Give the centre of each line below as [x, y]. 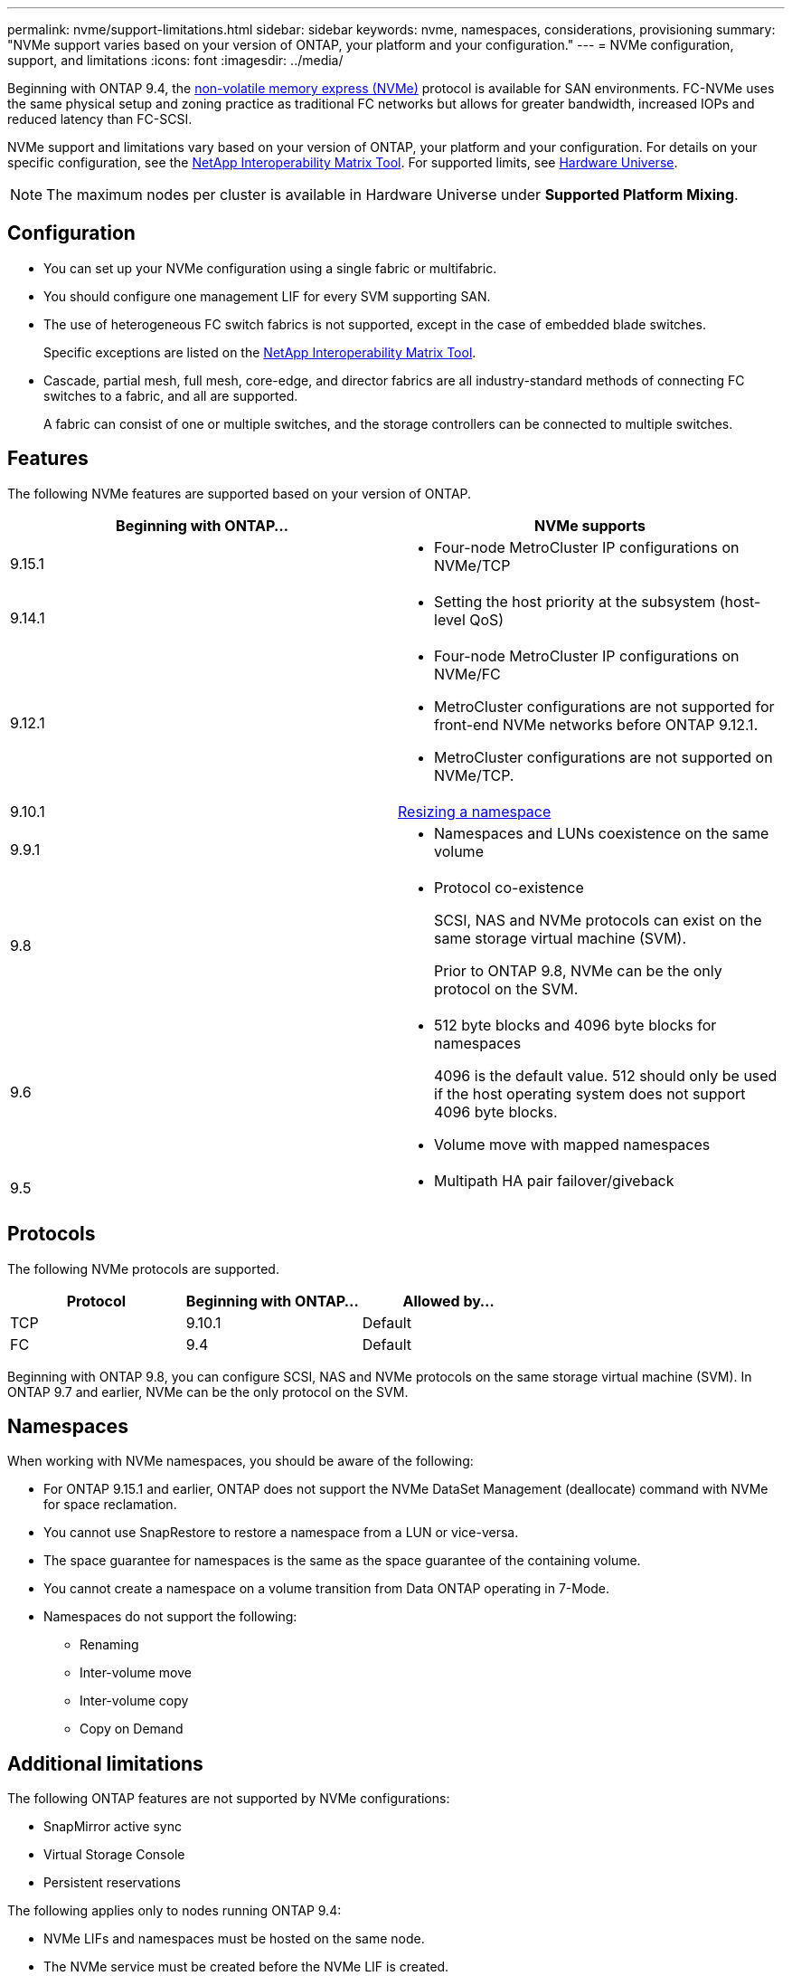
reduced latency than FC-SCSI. [100, 119]
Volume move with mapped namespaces [572, 1144]
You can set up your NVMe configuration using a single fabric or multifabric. [270, 268]
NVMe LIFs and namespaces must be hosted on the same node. [234, 1939]
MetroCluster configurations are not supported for [604, 706]
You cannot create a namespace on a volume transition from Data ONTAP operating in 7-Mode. [327, 1589]
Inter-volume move [136, 1673]
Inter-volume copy [134, 1701]
